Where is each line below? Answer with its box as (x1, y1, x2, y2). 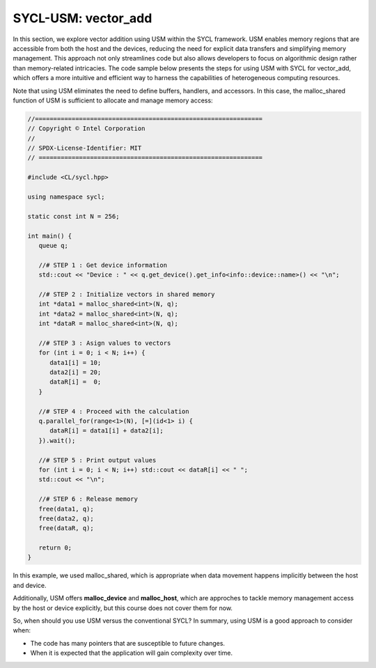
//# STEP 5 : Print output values (38, 456, 157, 464)
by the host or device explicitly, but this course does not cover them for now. (13, 603, 233, 612)
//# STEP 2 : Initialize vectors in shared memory (38, 290, 215, 298)
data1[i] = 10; (49, 359, 102, 366)
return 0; (38, 544, 72, 552)
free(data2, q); (38, 514, 94, 522)
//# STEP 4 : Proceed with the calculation (38, 407, 189, 415)
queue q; (38, 241, 69, 249)
